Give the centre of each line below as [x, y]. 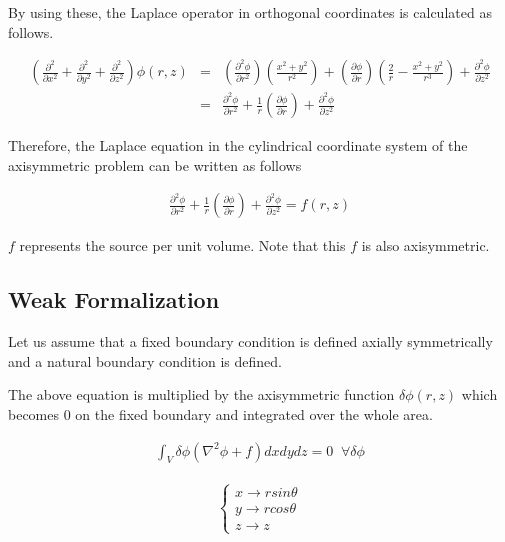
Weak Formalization [114, 299]
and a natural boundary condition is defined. [145, 360]
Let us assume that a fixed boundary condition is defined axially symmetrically [250, 341]
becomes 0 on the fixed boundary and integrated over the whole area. [220, 414]
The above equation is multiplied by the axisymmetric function [201, 394]
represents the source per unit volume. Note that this [182, 245]
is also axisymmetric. [425, 245]
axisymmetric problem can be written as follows [155, 164]
